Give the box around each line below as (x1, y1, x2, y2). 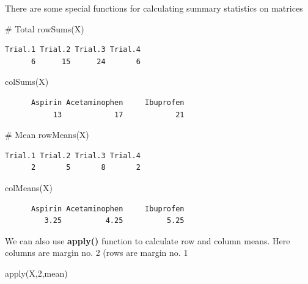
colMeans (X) (5, 181, 53, 194)
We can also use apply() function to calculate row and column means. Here (5, 234, 290, 247)
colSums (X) (5, 75, 49, 88)
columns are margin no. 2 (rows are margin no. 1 (5, 246, 188, 259)
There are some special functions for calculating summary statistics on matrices (5, 2, 303, 14)
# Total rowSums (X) (5, 22, 84, 35)
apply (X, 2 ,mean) (5, 266, 68, 279)
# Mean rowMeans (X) (5, 128, 89, 141)
